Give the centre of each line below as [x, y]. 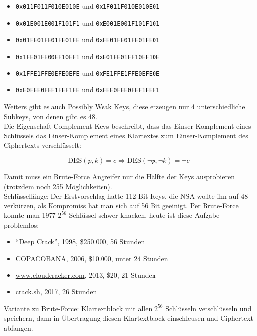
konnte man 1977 [30, 215]
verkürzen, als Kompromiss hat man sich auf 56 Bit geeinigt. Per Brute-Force [121, 205]
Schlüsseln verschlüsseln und [208, 308]
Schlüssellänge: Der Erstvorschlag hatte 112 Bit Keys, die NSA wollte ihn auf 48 [126, 196]
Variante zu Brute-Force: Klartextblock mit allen [78, 308]
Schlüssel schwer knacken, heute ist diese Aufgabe [144, 215]
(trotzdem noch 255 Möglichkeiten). [58, 186]
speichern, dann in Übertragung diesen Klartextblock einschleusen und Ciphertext [129, 318]
